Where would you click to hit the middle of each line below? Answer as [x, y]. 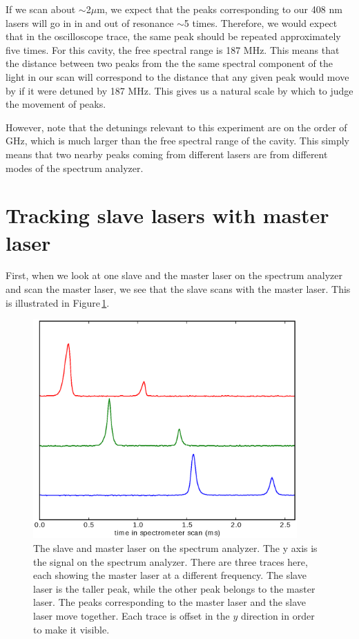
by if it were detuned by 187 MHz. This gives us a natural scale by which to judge [179, 90]
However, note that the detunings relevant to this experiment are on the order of [176, 127]
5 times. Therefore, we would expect [261, 22]
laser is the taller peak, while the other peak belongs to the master [174, 588]
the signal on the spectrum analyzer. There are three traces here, [171, 561]
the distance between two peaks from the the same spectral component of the [169, 63]
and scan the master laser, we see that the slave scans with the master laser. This [178, 289]
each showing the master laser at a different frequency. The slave [170, 575]
